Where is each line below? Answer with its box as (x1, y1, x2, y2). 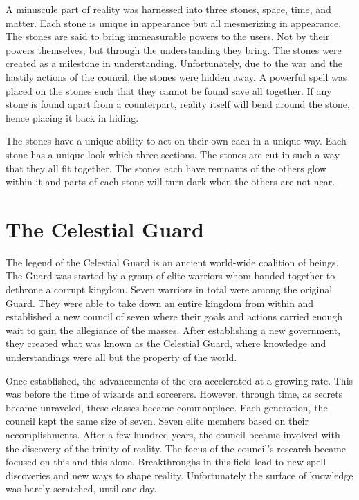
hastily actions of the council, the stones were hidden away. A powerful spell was (6, 69, 347, 84)
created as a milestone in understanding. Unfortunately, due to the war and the (6, 56, 342, 71)
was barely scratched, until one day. (6, 481, 157, 496)
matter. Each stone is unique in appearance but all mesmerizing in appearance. (6, 15, 342, 30)
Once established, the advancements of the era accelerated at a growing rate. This (6, 373, 353, 387)
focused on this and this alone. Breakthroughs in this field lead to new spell (6, 454, 326, 469)
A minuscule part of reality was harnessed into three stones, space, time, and (6, 2, 331, 16)
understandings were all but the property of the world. (6, 350, 237, 364)
